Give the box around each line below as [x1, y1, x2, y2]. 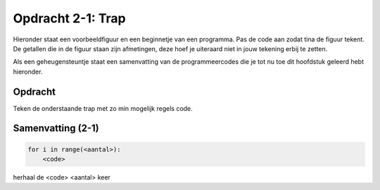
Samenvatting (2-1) [13, 123, 100, 135]
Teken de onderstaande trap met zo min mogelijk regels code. [13, 104, 193, 112]
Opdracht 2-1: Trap [13, 11, 126, 26]
